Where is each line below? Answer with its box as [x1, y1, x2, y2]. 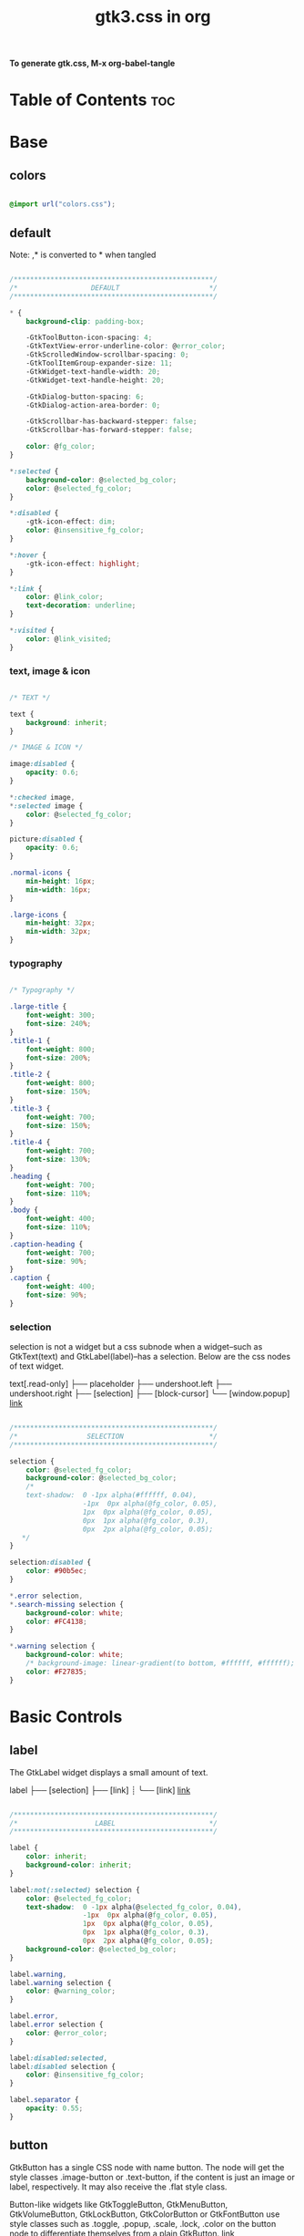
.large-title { [9, 1002, 67, 1011]
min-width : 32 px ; [25, 927, 92, 937]
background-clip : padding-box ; [25, 316, 145, 326]
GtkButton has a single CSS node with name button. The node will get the [9, 2161, 285, 2172]
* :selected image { [9, 801, 84, 811]
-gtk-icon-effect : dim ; [25, 517, 117, 526]
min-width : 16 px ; [25, 885, 92, 895]
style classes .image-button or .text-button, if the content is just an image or [9, 2171, 296, 2182]
